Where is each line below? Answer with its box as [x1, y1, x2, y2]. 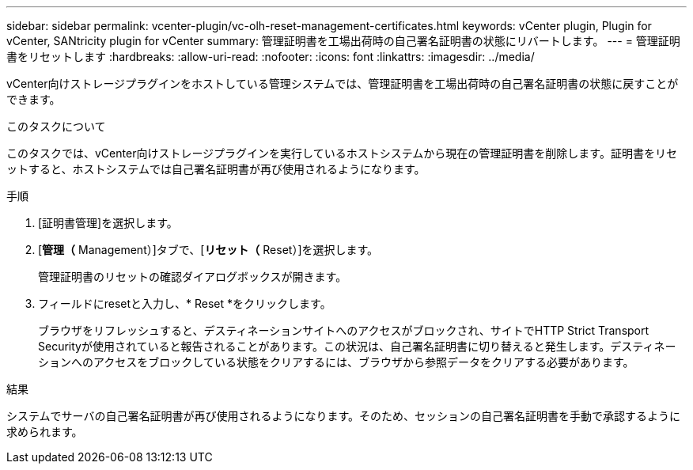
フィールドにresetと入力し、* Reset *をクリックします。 [38, 297, 331, 310]
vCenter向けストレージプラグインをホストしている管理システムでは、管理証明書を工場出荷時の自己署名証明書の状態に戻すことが [6, 77, 679, 90]
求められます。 [6, 425, 83, 438]
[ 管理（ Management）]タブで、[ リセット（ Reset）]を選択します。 [38, 243, 379, 256]
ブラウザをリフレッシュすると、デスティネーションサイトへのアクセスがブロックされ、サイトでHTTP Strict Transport [38, 324, 649, 337]
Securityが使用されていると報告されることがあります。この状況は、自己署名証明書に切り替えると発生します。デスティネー [38, 339, 676, 353]
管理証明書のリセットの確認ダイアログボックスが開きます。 [38, 270, 347, 283]
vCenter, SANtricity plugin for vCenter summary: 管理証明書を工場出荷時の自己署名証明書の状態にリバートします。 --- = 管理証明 [6, 34, 680, 47]
